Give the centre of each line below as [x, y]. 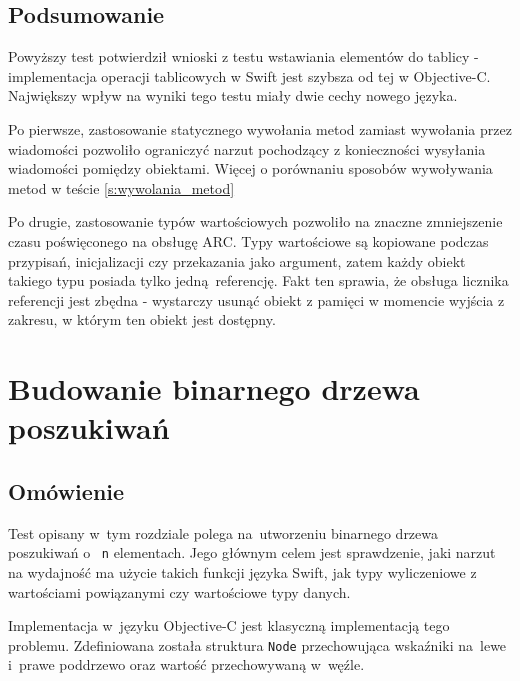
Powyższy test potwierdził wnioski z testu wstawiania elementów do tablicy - [243, 56]
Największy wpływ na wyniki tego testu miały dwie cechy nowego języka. [233, 95]
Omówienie [66, 490]
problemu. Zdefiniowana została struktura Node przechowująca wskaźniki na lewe [257, 644]
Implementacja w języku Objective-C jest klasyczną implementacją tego [229, 625]
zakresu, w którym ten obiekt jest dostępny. [142, 319]
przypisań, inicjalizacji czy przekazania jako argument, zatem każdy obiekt [237, 260]
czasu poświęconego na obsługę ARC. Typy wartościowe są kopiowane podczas [248, 240]
